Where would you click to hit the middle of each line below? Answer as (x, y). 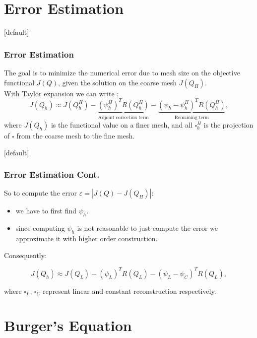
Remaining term (192, 117)
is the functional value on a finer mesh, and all (122, 125)
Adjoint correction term (123, 117)
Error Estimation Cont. (52, 174)
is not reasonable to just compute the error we (148, 228)
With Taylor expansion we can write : (62, 93)
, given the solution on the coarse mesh (118, 82)
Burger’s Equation (68, 325)
